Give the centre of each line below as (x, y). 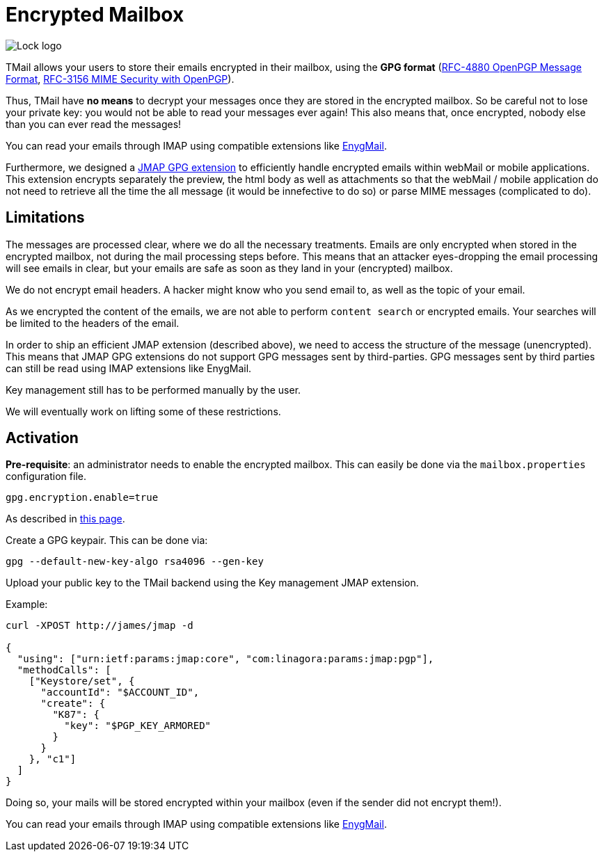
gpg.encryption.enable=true (82, 498)
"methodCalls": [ (64, 670)
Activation (42, 438)
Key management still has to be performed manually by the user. (153, 390)
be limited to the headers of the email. (93, 323)
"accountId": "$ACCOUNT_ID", (120, 692)
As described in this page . (65, 519)
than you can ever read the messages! (94, 124)
